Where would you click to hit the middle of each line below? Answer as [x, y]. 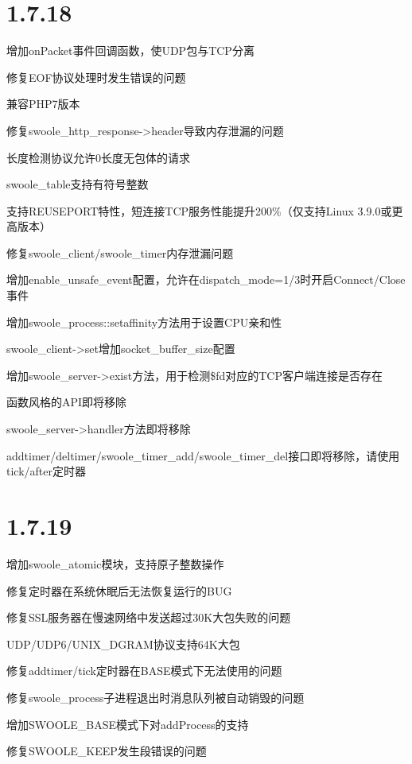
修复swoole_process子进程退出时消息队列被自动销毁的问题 [155, 697]
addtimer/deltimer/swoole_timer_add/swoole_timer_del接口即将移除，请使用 [203, 455]
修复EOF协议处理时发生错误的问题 [96, 77]
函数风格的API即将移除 [67, 402]
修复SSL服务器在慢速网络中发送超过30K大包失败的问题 [149, 617]
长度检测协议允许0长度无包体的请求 [98, 157]
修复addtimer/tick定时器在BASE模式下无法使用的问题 [144, 671]
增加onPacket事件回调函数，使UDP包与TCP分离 [130, 50]
